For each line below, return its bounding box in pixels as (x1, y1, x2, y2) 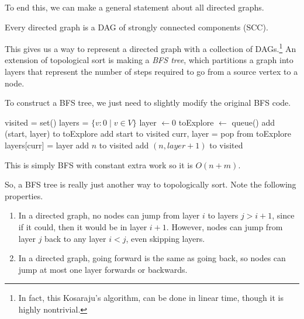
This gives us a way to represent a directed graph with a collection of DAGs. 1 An (5, 41, 296, 54)
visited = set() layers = (5, 116, 89, 128)
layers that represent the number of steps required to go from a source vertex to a (5, 65, 298, 78)
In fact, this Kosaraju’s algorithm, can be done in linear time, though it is (18, 292, 284, 304)
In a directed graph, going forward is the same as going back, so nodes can (18, 252, 286, 264)
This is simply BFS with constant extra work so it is (5, 158, 193, 171)
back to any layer (44, 232, 106, 244)
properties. (5, 189, 43, 202)
